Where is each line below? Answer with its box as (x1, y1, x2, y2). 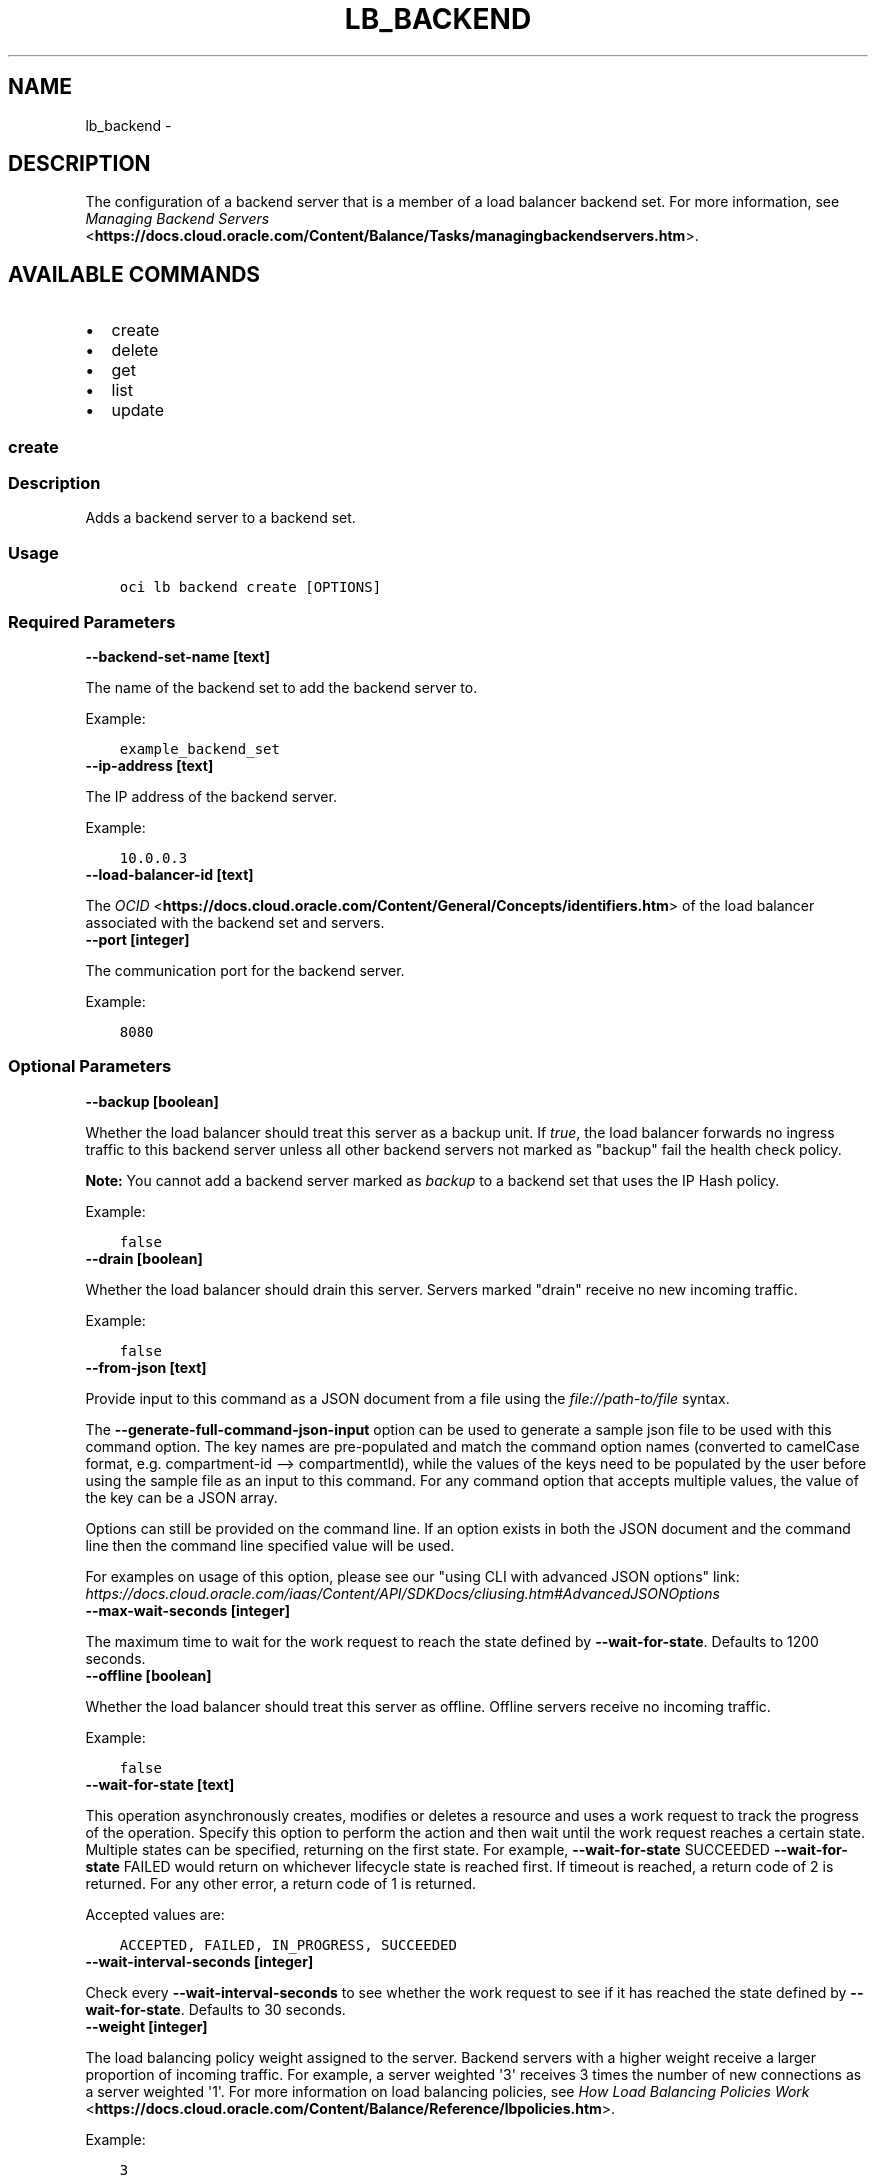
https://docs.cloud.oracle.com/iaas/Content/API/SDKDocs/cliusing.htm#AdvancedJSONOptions (85, 1584, 720, 1602)
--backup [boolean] (85, 1092, 219, 1110)
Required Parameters (8, 611, 176, 632)
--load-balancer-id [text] (85, 865, 254, 883)
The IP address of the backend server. (85, 787, 337, 805)
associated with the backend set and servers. (85, 913, 385, 931)
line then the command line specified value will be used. (85, 1536, 455, 1554)
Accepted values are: (85, 1905, 225, 1923)
